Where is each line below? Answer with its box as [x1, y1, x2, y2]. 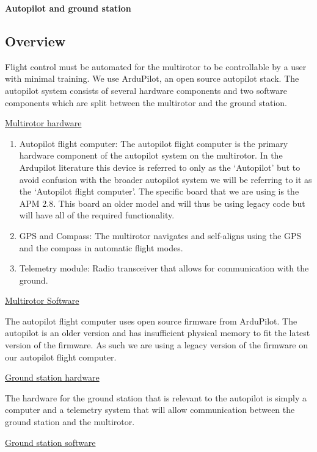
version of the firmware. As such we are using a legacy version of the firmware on [5, 339, 308, 351]
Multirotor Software [5, 294, 79, 307]
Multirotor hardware [5, 117, 82, 129]
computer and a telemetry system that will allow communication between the [5, 403, 295, 416]
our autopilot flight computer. [5, 350, 117, 363]
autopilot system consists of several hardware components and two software [5, 84, 287, 96]
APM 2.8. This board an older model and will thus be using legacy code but [19, 196, 305, 209]
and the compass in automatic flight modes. [19, 241, 183, 254]
